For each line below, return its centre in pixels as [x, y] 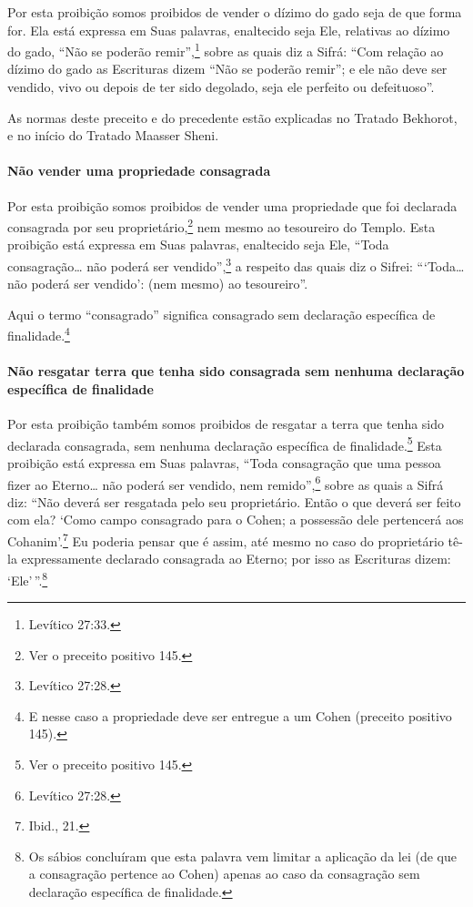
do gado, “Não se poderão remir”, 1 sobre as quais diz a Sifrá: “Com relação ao [226, 50]
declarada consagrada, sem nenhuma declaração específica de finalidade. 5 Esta [225, 443]
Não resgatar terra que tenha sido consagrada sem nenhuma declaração [236, 371]
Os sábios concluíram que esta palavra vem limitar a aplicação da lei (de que [242, 856]
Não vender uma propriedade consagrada [139, 171]
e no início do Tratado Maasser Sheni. [113, 135]
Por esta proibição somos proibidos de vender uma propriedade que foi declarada [232, 205]
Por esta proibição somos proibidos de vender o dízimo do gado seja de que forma [235, 12]
